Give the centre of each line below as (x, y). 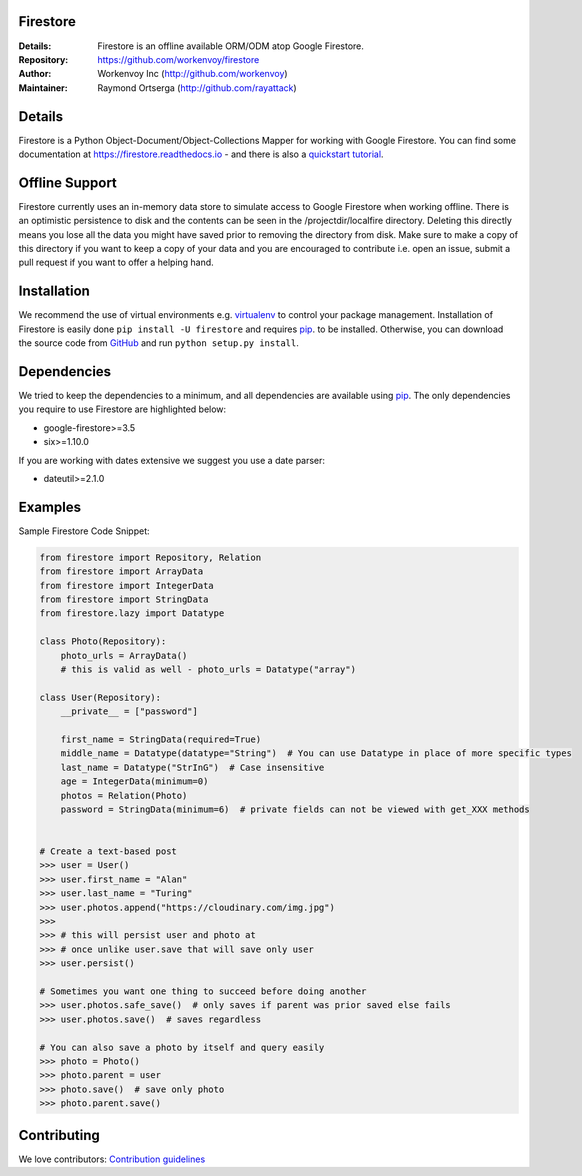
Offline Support (67, 182)
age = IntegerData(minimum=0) (134, 781)
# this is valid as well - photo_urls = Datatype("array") (208, 669)
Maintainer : (43, 87)
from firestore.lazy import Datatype (132, 613)
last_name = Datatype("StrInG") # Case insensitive (192, 767)
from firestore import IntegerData (126, 585)
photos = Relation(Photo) (124, 795)
